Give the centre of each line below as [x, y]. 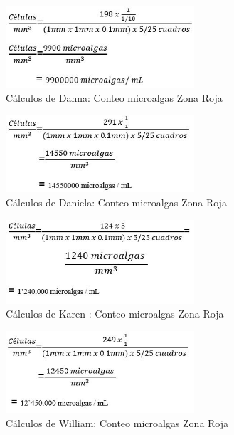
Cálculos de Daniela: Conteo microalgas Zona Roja [116, 202]
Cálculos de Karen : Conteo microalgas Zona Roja [115, 314]
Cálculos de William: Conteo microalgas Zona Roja [117, 423]
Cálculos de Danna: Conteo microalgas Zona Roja [114, 97]
